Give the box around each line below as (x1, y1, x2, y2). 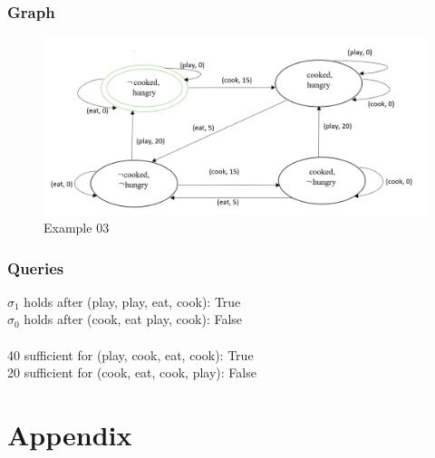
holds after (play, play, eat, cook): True (24, 291, 241, 310)
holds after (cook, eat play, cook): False (24, 310, 243, 329)
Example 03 (43, 218, 110, 237)
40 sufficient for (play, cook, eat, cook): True (7, 345, 254, 364)
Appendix (7, 416, 132, 453)
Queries (7, 256, 64, 279)
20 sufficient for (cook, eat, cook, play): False (7, 363, 256, 382)
